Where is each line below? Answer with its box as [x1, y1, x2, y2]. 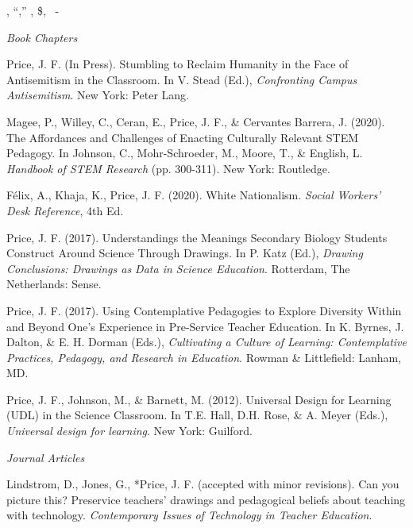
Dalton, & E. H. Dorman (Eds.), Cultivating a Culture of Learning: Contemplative [6, 333, 407, 350]
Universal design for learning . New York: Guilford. [6, 422, 253, 439]
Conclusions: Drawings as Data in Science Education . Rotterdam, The [6, 260, 350, 276]
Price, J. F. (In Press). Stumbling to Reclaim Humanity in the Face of [6, 56, 349, 72]
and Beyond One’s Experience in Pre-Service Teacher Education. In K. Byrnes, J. [6, 318, 404, 334]
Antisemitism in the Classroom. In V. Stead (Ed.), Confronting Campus [6, 71, 357, 87]
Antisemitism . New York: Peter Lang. [6, 87, 189, 103]
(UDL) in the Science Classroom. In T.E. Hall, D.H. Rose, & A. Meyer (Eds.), [6, 407, 388, 423]
